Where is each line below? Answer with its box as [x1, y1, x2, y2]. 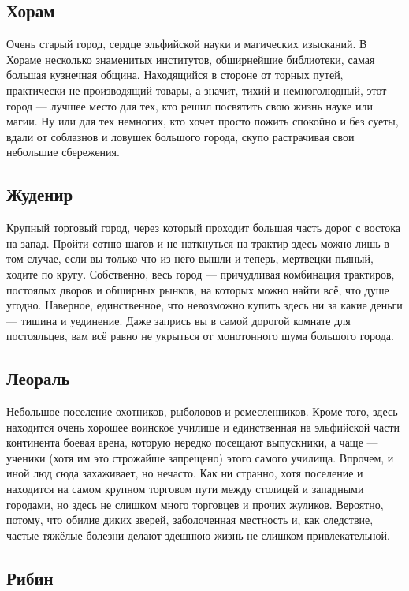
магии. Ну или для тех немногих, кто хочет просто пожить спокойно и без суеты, [6, 113, 399, 129]
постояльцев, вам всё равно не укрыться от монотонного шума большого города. [6, 327, 394, 344]
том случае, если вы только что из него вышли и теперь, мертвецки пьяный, [6, 250, 374, 267]
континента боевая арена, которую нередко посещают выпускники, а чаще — [6, 434, 378, 451]
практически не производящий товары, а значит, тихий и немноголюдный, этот [6, 81, 387, 98]
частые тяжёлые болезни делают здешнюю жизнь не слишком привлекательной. [6, 526, 390, 543]
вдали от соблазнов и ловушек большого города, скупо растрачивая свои [6, 128, 355, 144]
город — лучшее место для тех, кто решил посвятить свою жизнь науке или [6, 97, 373, 114]
